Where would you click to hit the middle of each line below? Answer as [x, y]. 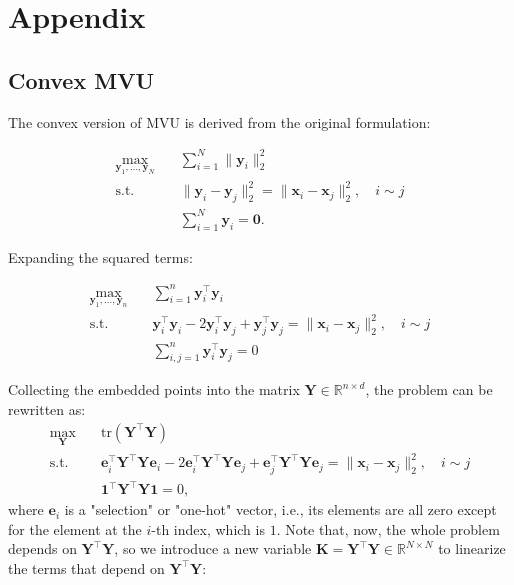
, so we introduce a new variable [213, 548]
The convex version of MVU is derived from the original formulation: [219, 121]
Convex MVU [81, 79]
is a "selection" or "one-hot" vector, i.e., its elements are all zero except [280, 509]
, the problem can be [429, 389]
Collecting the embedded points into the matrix [154, 389]
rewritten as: [47, 409]
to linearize [472, 548]
